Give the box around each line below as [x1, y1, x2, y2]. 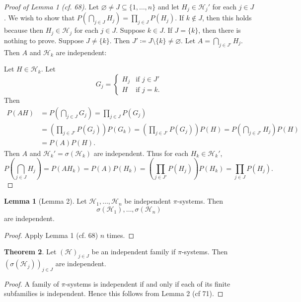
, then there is [198, 25, 241, 35]
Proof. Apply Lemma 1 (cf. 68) [4, 229, 98, 240]
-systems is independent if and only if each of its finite [65, 278, 230, 289]
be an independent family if [91, 246, 176, 257]
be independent [124, 196, 171, 206]
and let [157, 1, 179, 11]
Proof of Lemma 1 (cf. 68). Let [4, 1, 99, 11]
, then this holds [202, 12, 252, 23]
